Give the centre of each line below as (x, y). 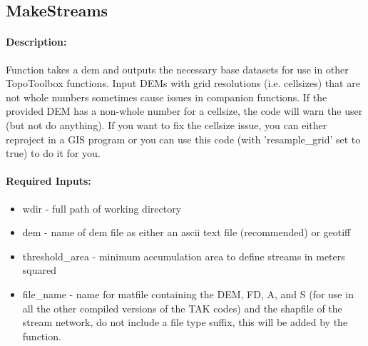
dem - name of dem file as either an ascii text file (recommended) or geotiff (186, 232)
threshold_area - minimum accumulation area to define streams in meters (184, 256)
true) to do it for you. (53, 153)
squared (39, 270)
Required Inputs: (48, 181)
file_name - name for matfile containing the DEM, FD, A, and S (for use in (188, 294)
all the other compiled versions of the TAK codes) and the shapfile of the (182, 308)
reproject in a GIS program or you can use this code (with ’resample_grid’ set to (183, 139)
